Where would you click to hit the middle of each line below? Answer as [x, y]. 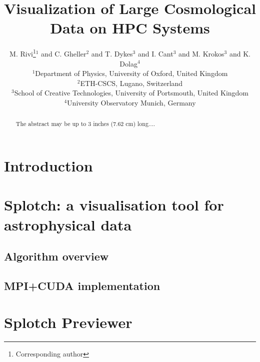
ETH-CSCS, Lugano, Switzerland [131, 83]
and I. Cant [155, 53]
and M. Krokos [201, 53]
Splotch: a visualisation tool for [114, 205]
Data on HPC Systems [130, 28]
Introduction [48, 165]
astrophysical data [68, 224]
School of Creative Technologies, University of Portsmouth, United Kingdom [131, 93]
